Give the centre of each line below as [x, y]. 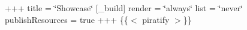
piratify [156, 19]
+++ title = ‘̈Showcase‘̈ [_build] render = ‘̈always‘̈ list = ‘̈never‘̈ [124, 8]
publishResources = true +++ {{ [67, 19]
